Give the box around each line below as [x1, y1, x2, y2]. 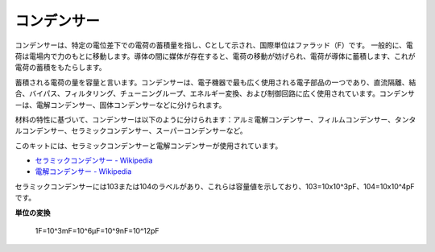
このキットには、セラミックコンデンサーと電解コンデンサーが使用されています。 [14, 141, 283, 151]
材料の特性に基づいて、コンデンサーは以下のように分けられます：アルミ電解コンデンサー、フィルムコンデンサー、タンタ [14, 114, 416, 124]
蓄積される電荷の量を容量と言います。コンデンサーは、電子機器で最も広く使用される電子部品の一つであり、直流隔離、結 [14, 77, 416, 87]
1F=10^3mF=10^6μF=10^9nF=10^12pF [35, 226, 160, 236]
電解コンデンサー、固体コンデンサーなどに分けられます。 [35, 100, 226, 109]
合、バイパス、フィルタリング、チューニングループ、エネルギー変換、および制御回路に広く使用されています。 [14, 89, 380, 98]
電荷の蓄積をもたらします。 [14, 63, 106, 72]
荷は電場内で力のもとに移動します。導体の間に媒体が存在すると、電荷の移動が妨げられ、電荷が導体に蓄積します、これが [14, 51, 416, 60]
